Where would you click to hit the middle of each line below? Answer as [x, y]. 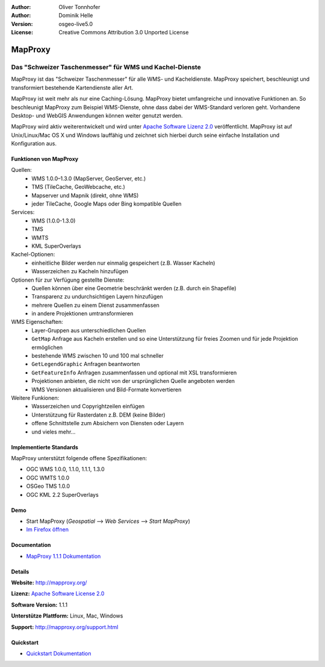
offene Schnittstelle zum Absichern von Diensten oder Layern [108, 423]
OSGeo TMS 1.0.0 [48, 486]
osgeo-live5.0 [76, 24]
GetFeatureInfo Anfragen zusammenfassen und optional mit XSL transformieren [134, 372]
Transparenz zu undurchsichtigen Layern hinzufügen [97, 297]
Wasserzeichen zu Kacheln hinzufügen [80, 271]
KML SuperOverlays [56, 246]
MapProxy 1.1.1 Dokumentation [63, 556]
